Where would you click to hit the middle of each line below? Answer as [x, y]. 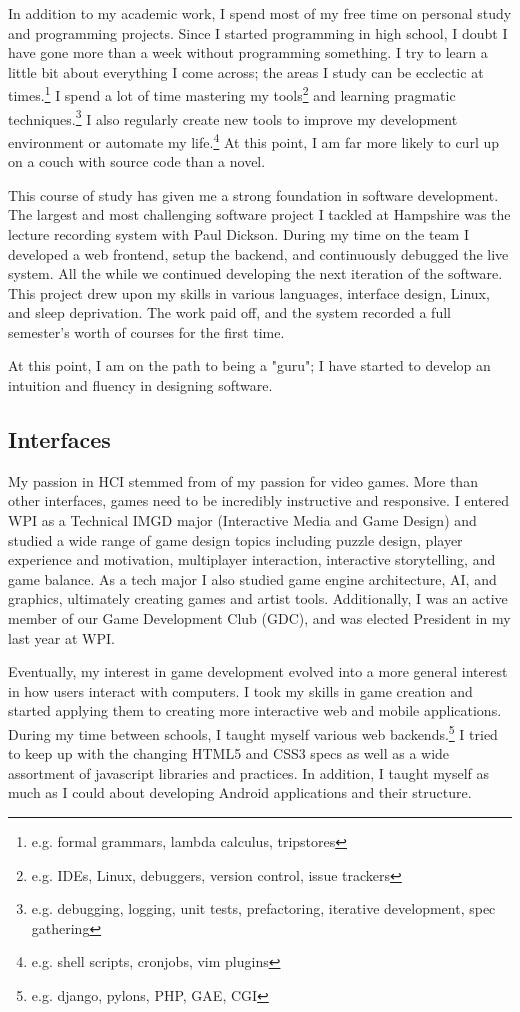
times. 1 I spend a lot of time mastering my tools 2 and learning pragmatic [232, 94]
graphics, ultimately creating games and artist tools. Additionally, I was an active [258, 598]
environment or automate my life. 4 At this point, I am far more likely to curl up [254, 140]
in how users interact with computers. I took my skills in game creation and [240, 690]
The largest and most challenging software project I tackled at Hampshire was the [259, 214]
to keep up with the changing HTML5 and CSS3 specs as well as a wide [229, 753]
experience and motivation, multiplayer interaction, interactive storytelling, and [252, 559]
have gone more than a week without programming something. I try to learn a [248, 52]
